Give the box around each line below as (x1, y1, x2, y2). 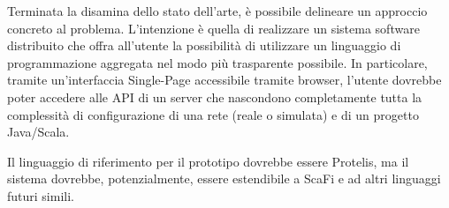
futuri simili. (7, 186, 74, 204)
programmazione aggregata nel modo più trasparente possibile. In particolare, (7, 53, 428, 71)
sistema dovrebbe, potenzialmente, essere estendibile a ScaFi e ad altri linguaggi (7, 169, 441, 188)
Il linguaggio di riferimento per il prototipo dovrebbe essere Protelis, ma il (7, 152, 409, 170)
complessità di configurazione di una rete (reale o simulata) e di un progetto (7, 105, 419, 123)
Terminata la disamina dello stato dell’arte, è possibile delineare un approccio (7, 2, 428, 19)
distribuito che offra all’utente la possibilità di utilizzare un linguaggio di (7, 36, 401, 55)
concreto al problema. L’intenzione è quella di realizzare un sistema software (7, 19, 420, 37)
